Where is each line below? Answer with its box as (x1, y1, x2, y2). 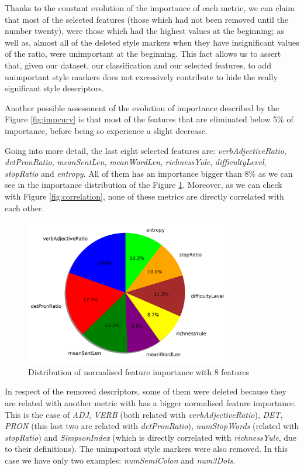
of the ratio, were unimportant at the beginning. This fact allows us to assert (5, 47, 281, 60)
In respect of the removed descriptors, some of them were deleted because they (5, 385, 286, 397)
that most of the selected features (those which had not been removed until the (5, 13, 288, 25)
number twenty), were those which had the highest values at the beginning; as (5, 25, 284, 37)
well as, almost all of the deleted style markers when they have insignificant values (5, 36, 299, 48)
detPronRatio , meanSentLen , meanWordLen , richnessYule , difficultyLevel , (5, 156, 267, 168)
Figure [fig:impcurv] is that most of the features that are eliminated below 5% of (5, 113, 293, 125)
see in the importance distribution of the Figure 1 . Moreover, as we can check (5, 179, 282, 191)
